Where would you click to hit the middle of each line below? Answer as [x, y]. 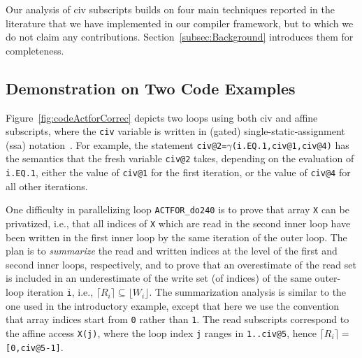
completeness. [35, 50]
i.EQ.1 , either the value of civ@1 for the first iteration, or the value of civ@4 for [178, 172]
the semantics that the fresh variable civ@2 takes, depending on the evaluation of [180, 158]
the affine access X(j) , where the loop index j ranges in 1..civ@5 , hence [161, 332]
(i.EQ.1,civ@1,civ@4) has [290, 144]
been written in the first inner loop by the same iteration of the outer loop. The [176, 237]
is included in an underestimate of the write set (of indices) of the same [159, 278]
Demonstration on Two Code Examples [151, 88]
